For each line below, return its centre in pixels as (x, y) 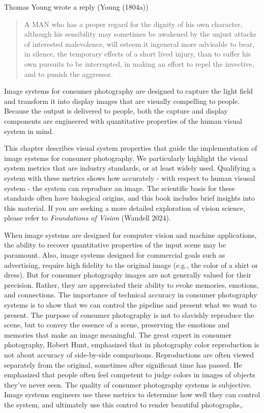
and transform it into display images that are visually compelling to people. (122, 101)
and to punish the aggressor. (68, 74)
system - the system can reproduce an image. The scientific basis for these (120, 188)
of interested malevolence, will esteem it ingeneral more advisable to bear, (139, 44)
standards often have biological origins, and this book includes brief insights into (130, 198)
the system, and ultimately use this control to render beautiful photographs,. (124, 404)
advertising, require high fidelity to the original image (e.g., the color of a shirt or (131, 265)
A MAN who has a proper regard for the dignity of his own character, (133, 24)
